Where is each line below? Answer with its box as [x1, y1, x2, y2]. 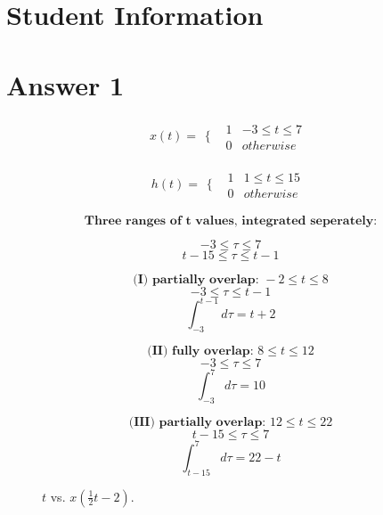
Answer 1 [6, 66, 125, 102]
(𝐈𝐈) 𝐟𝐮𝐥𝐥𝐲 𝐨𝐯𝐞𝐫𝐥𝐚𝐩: [147, 344, 254, 357]
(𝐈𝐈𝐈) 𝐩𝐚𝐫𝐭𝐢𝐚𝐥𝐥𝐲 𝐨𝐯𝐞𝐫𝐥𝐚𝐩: [128, 416, 266, 429]
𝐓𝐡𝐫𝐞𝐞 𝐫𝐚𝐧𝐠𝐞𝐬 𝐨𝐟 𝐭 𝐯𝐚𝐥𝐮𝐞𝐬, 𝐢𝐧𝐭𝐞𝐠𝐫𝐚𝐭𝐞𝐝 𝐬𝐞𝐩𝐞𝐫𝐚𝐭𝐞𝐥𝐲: [84, 214, 378, 227]
